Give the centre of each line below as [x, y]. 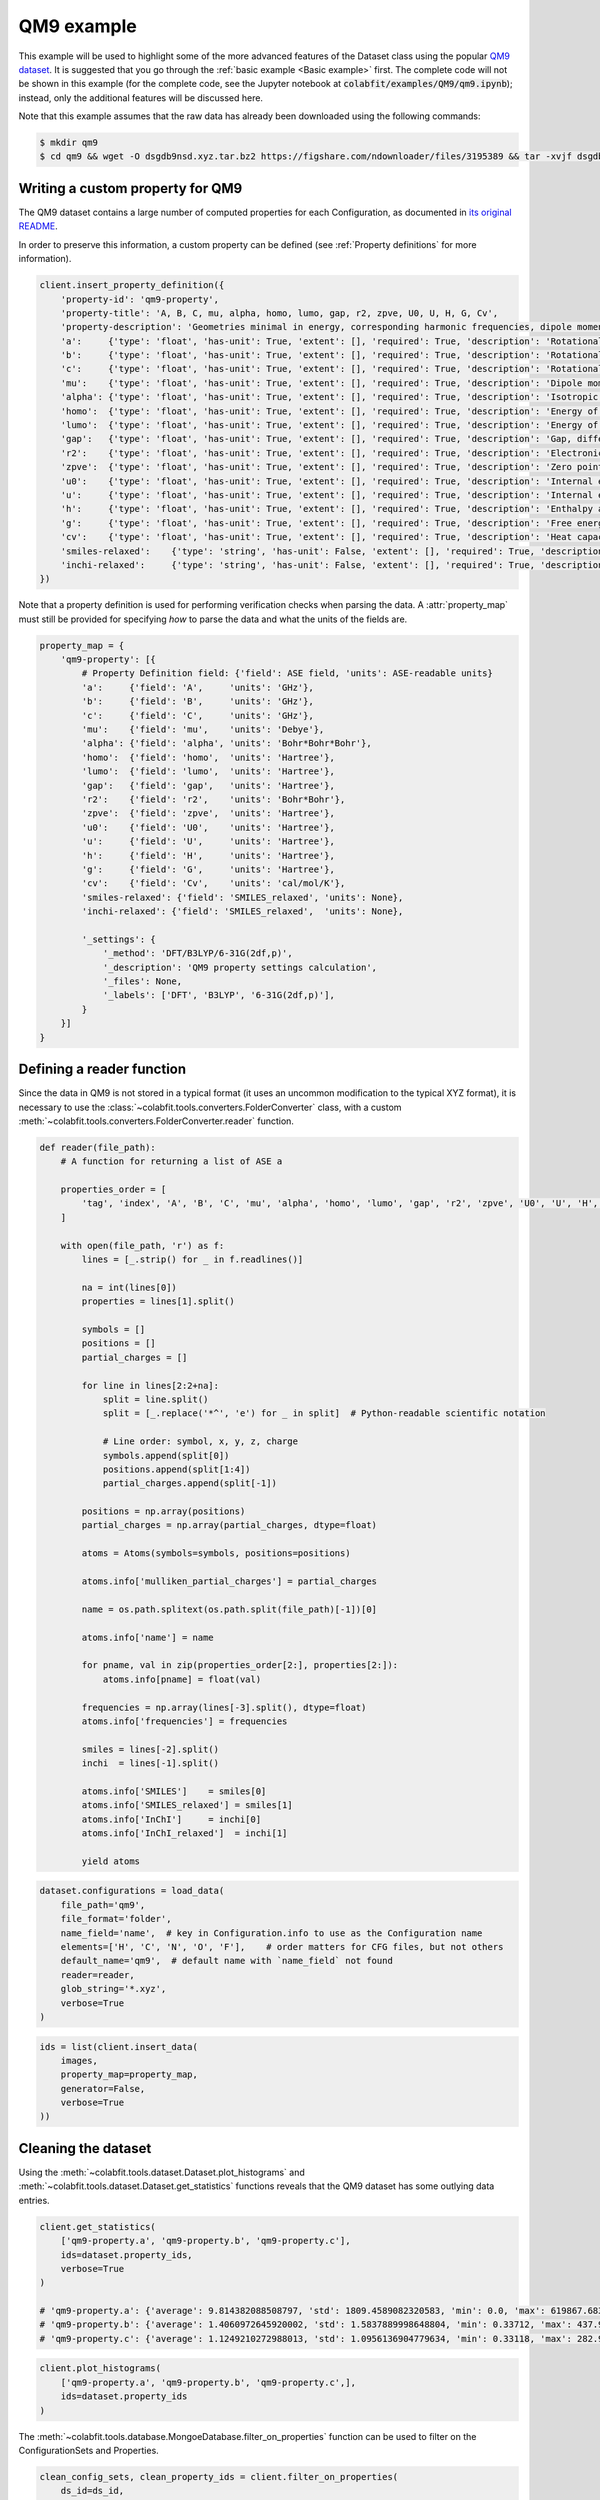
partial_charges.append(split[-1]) [189, 1483]
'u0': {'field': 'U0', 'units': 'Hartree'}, [208, 827]
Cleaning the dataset [85, 2148]
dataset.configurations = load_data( [132, 1891]
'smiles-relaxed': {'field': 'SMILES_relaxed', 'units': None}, [242, 897]
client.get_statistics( [98, 2226]
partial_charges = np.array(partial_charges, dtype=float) [229, 1525]
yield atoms [110, 1861]
